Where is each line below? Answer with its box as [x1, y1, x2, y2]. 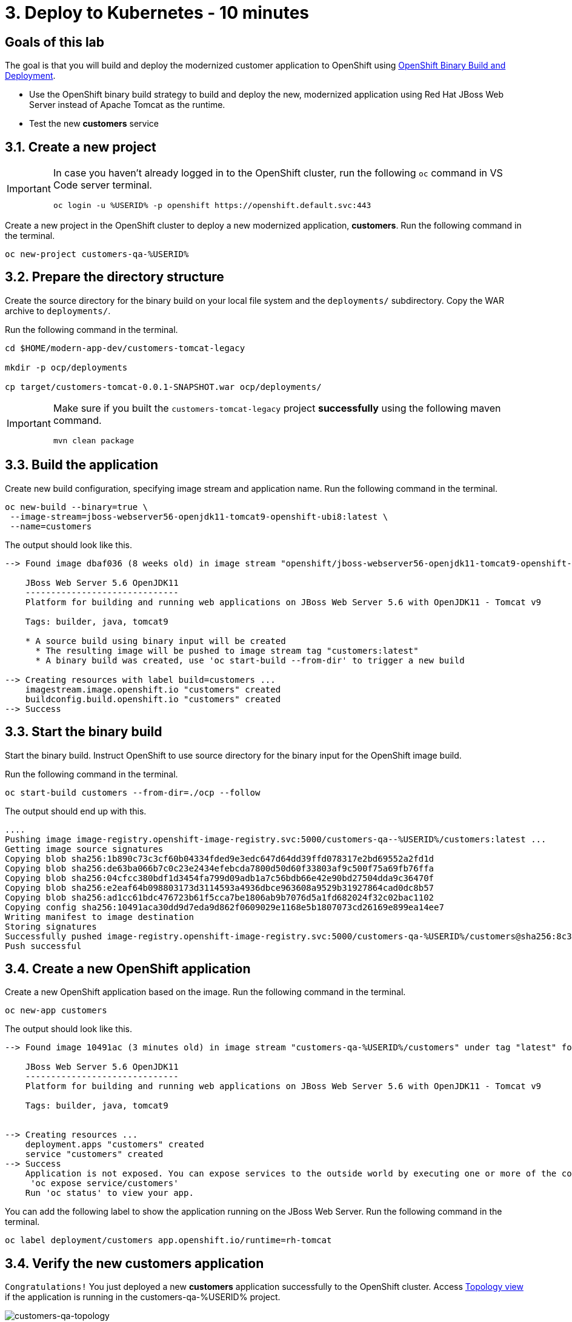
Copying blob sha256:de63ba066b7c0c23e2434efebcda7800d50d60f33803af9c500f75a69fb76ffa [5, 863, 434, 873]
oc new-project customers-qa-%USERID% [5, 249, 189, 260]
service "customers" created [25, 1149, 164, 1159]
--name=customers [10, 521, 92, 531]
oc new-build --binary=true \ [5, 502, 148, 512]
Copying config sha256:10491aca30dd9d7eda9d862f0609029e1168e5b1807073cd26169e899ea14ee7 [5, 902, 444, 912]
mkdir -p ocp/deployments [5, 362, 128, 372]
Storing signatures [5, 921, 97, 931]
